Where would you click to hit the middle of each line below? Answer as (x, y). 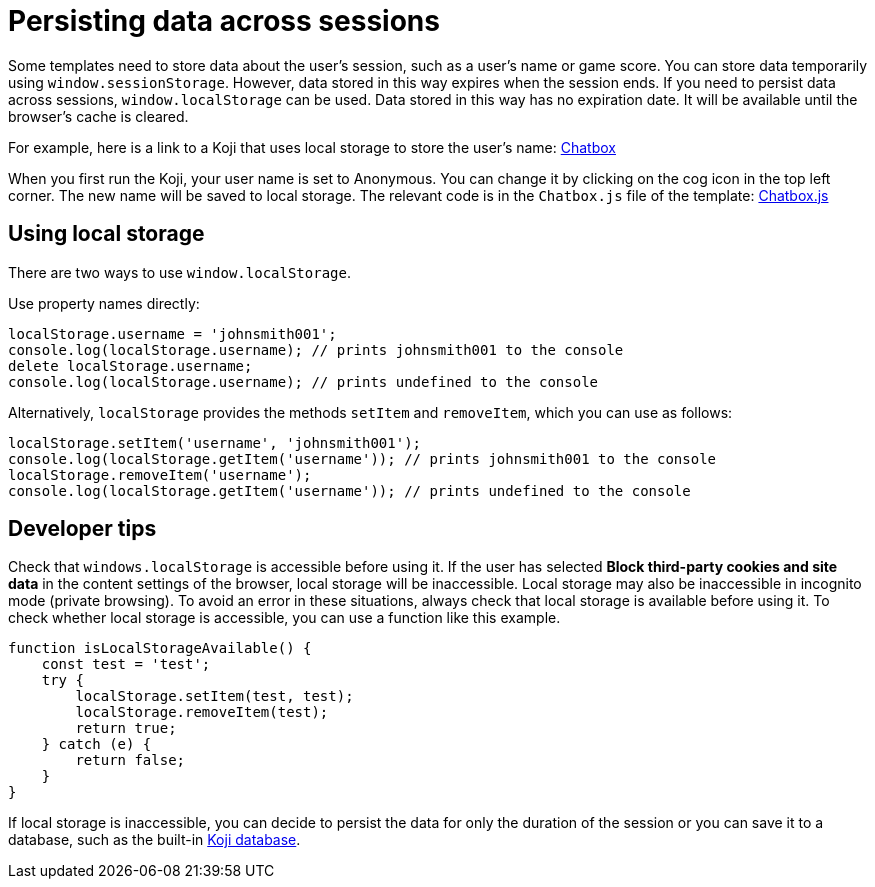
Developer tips (82, 529)
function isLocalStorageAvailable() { (160, 648)
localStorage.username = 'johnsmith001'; (172, 333)
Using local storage (106, 234)
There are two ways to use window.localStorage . (179, 272)
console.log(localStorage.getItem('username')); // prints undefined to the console (349, 490)
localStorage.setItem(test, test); (214, 696)
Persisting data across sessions (224, 21)
